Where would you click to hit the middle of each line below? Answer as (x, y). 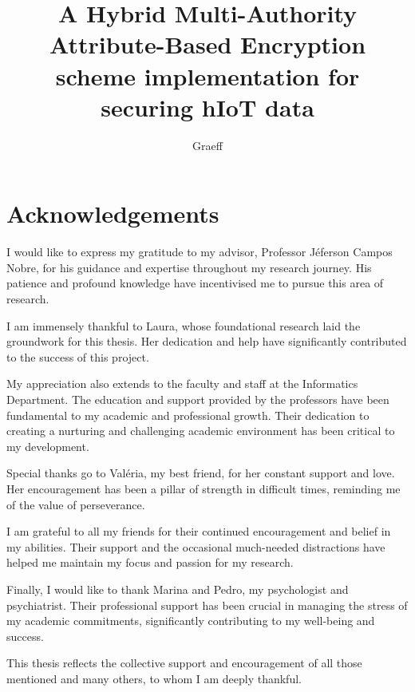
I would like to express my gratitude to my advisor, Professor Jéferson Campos (200, 252)
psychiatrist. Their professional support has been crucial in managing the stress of (207, 605)
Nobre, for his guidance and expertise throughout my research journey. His (189, 267)
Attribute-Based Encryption (207, 44)
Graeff (207, 145)
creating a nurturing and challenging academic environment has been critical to (201, 431)
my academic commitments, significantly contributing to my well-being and (191, 621)
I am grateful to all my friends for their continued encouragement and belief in (199, 531)
